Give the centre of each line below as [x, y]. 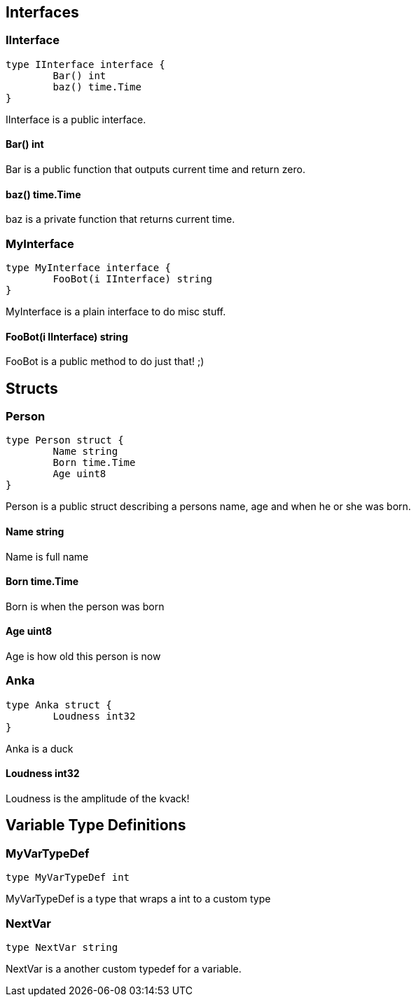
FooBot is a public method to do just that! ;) [105, 362]
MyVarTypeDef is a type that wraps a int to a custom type [138, 899]
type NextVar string [62, 948]
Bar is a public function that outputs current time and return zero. [155, 170]
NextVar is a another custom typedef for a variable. [124, 969]
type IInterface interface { [85, 64]
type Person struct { [65, 440]
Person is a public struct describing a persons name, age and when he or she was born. [208, 507]
